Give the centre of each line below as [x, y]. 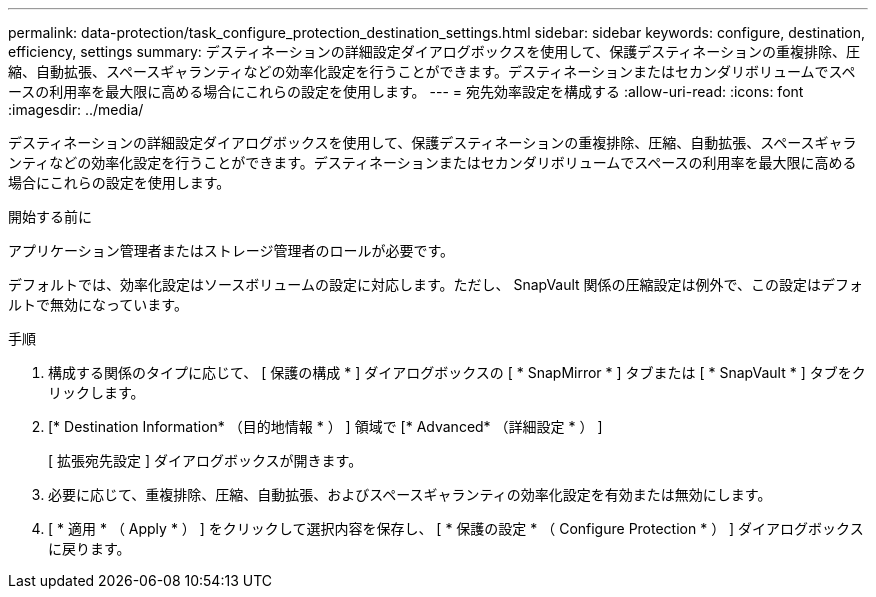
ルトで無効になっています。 [98, 304]
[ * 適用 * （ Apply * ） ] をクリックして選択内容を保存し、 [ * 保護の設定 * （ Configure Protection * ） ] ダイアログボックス [456, 528]
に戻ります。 [89, 548]
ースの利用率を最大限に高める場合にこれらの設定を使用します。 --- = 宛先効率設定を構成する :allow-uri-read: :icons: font [406, 91]
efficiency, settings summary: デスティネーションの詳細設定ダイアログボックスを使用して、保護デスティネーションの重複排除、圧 [434, 51]
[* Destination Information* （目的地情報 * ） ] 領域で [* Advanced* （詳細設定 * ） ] [325, 426]
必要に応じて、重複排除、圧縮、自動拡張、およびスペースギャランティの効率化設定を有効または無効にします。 [410, 494]
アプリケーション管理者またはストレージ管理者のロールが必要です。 [231, 250]
